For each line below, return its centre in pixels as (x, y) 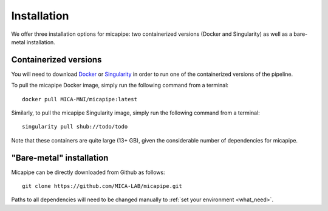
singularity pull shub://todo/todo (75, 127)
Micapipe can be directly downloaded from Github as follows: (88, 172)
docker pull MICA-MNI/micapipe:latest (80, 99)
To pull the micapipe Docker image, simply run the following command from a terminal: (120, 85)
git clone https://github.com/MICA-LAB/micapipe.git (102, 186)
